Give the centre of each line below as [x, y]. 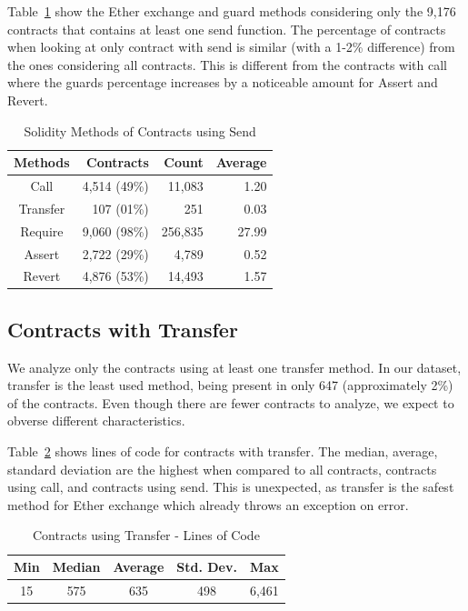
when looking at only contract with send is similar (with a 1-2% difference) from [231, 47]
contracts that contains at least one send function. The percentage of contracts [227, 29]
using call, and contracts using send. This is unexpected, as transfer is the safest [231, 487]
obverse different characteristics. [96, 421]
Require [42, 230]
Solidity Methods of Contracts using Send [140, 130]
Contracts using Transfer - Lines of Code [146, 535]
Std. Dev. [207, 567]
